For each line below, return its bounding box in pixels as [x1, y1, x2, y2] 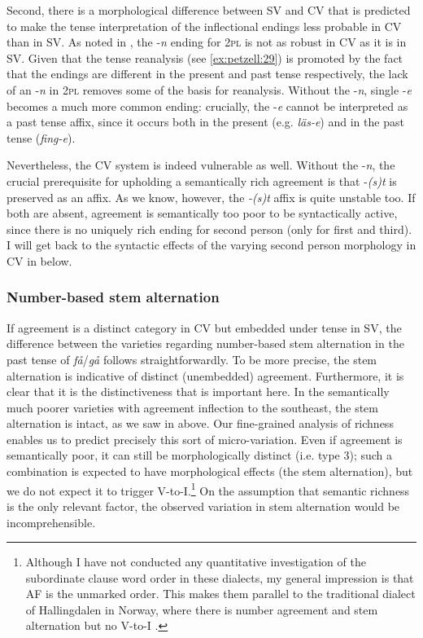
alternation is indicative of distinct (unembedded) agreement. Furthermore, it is [7, 367, 404, 384]
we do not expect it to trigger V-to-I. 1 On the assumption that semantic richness [7, 479, 410, 499]
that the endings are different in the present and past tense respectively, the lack [7, 65, 408, 82]
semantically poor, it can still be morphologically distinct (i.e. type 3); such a [7, 447, 393, 464]
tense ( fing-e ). [7, 129, 76, 146]
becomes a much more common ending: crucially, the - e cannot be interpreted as [7, 97, 408, 114]
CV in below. [7, 252, 72, 269]
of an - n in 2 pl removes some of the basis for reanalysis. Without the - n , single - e [7, 81, 412, 98]
